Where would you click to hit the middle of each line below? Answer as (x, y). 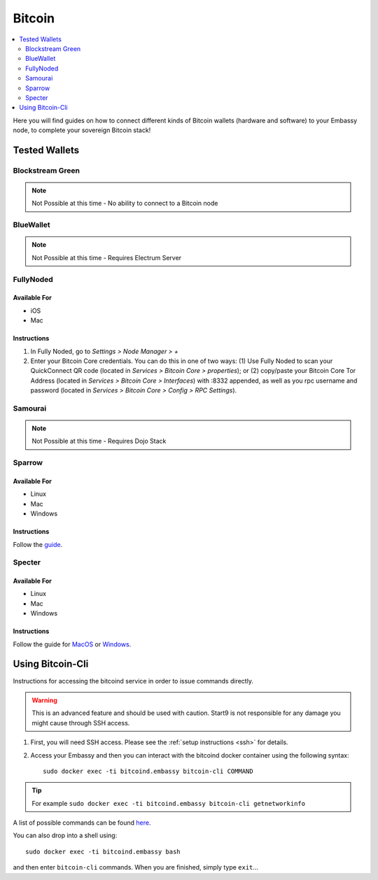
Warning (44, 700)
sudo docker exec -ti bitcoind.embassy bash (103, 851)
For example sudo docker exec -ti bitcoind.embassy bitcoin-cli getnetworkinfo (169, 803)
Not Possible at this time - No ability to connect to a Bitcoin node (125, 204)
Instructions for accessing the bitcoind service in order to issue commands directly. (133, 681)
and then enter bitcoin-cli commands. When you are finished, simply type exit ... (136, 867)
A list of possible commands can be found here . (82, 823)
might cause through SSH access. (81, 723)
